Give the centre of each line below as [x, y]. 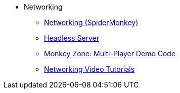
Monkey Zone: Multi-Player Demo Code [110, 54]
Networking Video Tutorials [89, 69]
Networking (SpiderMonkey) [91, 22]
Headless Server [72, 38]
